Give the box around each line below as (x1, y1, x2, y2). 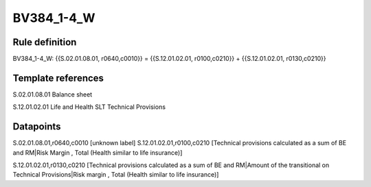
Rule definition (12, 36, 77, 48)
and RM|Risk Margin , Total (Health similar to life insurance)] (12, 148, 183, 157)
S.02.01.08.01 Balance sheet (12, 90, 93, 99)
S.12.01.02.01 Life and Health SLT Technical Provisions (12, 103, 166, 111)
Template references (12, 72, 104, 84)
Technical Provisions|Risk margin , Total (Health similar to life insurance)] (12, 171, 219, 179)
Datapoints (12, 121, 61, 133)
